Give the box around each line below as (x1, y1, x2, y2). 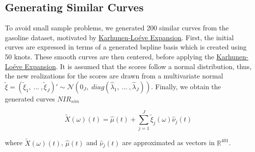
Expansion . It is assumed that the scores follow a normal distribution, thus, (25, 61, 252, 71)
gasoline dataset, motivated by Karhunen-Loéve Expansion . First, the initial (5, 32, 234, 42)
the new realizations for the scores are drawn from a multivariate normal (5, 71, 224, 81)
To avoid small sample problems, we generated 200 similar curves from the (5, 23, 229, 33)
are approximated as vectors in (122, 137, 215, 148)
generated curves (5, 93, 55, 103)
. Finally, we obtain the (151, 81, 221, 91)
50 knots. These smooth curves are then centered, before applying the (5, 51, 214, 61)
